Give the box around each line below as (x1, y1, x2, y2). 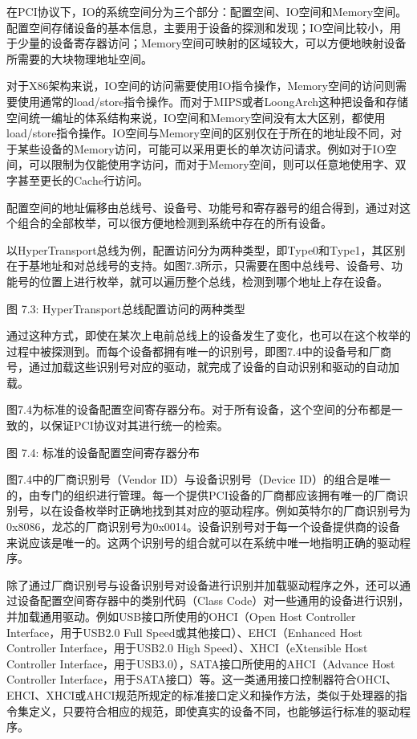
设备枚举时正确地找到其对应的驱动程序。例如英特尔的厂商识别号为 (62, 502, 411, 519)
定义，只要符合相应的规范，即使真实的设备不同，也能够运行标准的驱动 (28, 702, 399, 719)
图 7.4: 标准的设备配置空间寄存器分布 (6, 443, 200, 460)
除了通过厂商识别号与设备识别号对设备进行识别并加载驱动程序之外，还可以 (6, 576, 399, 593)
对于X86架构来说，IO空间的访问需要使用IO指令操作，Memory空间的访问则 (6, 77, 395, 94)
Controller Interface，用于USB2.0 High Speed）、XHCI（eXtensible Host (6, 639, 368, 656)
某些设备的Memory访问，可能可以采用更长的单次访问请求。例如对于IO (17, 140, 386, 157)
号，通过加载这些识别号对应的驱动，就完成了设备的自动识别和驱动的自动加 (6, 358, 399, 375)
